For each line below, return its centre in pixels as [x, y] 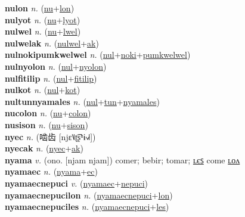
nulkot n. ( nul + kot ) [43, 90]
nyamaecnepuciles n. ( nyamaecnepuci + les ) [87, 207]
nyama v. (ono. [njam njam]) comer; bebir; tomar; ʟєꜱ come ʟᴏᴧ [123, 159]
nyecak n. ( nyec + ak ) [44, 148]
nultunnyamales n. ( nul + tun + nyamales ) [82, 101]
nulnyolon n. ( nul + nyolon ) [56, 66]
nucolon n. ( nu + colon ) [48, 113]
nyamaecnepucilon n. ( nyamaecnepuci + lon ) [89, 195]
